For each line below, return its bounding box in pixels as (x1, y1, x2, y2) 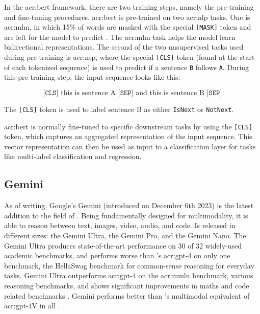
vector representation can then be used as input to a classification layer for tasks (4, 141, 256, 151)
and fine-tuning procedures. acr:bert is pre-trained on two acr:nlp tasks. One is (4, 11, 250, 22)
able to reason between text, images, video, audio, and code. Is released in (4, 220, 236, 231)
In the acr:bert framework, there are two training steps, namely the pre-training (4, 2, 254, 12)
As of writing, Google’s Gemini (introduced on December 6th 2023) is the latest (4, 200, 254, 211)
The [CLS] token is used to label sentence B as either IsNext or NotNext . (4, 103, 234, 114)
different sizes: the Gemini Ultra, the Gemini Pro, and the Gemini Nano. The (4, 230, 246, 241)
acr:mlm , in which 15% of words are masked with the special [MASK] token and (4, 21, 251, 32)
